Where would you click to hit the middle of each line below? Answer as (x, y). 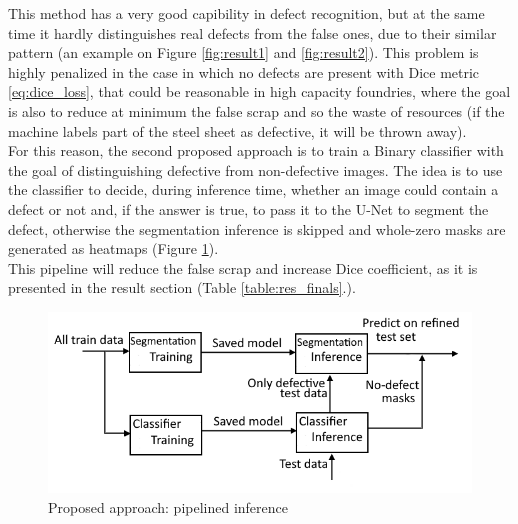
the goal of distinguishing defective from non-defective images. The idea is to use (255, 169)
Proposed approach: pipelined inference (168, 506)
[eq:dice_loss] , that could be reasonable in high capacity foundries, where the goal (259, 91)
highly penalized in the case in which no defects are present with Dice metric (244, 71)
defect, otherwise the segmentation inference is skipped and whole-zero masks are (257, 228)
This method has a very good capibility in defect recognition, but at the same (246, 13)
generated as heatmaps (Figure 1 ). (113, 248)
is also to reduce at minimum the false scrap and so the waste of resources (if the (256, 110)
